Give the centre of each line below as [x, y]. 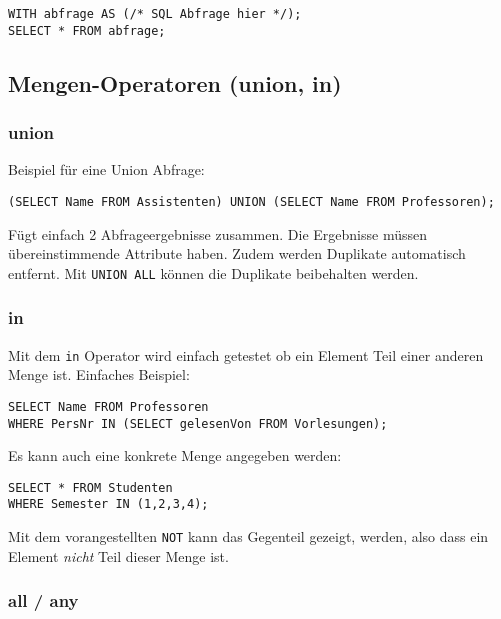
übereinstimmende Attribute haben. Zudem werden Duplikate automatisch [237, 253]
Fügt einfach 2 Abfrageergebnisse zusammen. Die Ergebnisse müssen [217, 233]
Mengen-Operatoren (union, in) [175, 82]
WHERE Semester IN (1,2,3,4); [108, 504]
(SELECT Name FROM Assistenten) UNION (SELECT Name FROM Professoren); [251, 201]
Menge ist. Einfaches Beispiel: [99, 374]
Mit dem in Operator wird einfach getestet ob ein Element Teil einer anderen [246, 354]
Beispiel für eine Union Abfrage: [106, 169]
